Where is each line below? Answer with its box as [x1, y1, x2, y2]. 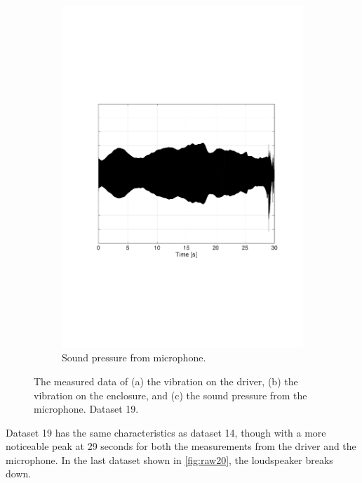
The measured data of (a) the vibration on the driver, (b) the [34, 373, 298, 388]
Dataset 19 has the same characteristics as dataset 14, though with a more [6, 425, 326, 439]
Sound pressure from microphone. [62, 350, 206, 365]
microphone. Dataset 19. [34, 401, 139, 416]
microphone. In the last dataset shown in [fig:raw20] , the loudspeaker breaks [6, 452, 333, 467]
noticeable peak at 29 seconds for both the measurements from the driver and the [6, 439, 356, 453]
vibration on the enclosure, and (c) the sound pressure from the [34, 387, 307, 402]
